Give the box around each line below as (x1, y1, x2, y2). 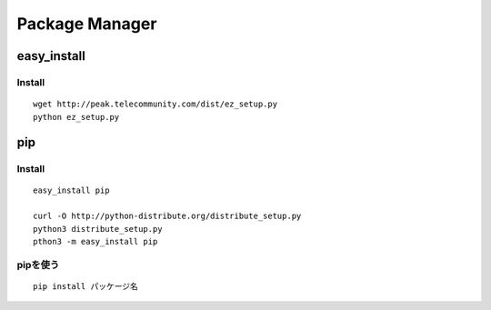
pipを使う (16, 258, 60, 271)
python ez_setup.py (33, 112, 120, 122)
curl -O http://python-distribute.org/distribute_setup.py (33, 211, 302, 222)
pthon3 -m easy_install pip (33, 236, 158, 247)
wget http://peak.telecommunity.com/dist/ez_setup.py (33, 99, 277, 109)
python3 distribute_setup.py (33, 224, 163, 234)
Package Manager (16, 14, 157, 34)
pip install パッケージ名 (33, 282, 138, 291)
